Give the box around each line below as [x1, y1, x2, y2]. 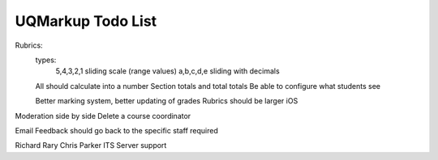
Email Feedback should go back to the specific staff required [15, 125, 219, 135]
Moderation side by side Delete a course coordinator [15, 111, 191, 120]
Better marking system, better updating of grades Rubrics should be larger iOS [35, 96, 298, 106]
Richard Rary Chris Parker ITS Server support [15, 141, 167, 150]
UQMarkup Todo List [15, 12, 157, 30]
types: [35, 55, 57, 65]
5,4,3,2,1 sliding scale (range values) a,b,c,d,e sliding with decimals [55, 66, 280, 76]
